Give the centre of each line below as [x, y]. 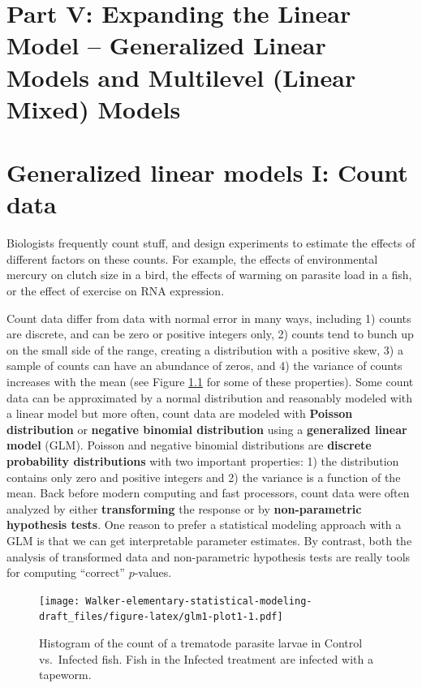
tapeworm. [65, 675]
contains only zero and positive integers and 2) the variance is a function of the [204, 477]
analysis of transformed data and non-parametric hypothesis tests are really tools [209, 556]
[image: [60, 601]
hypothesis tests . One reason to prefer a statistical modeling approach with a [204, 525]
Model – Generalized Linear [166, 45]
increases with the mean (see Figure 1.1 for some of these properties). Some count [210, 381]
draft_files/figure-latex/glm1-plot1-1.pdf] [161, 617]
